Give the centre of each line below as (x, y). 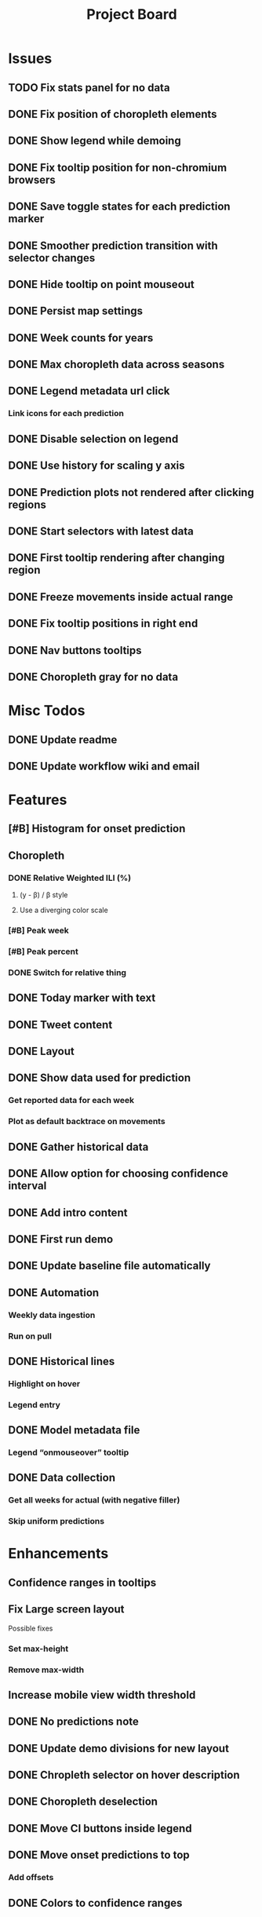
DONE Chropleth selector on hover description (124, 1775)
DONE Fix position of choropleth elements (113, 114)
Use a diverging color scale (64, 910)
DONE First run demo (61, 1239)
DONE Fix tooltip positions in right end (103, 624)
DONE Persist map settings (76, 311)
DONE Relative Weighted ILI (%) (70, 878)
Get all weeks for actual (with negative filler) (94, 1500)
